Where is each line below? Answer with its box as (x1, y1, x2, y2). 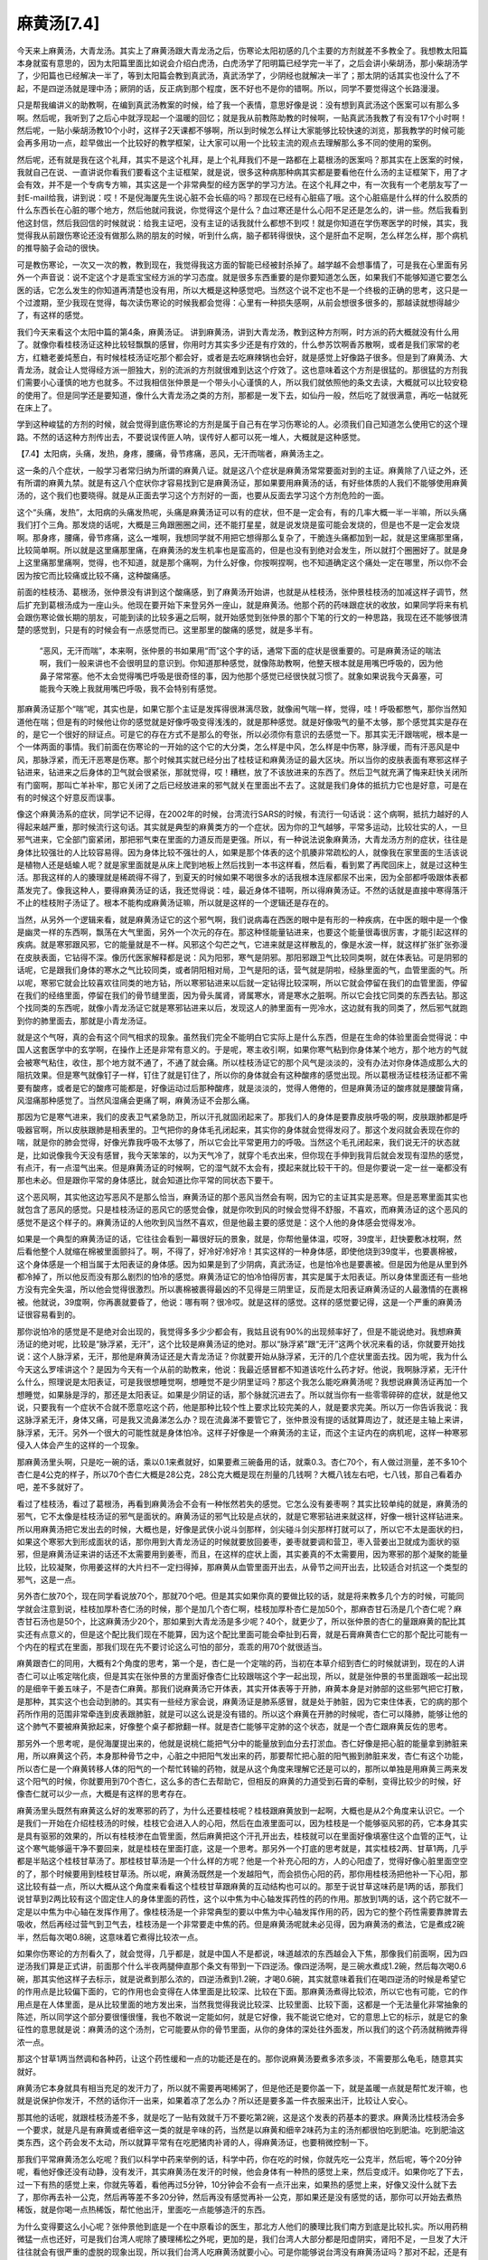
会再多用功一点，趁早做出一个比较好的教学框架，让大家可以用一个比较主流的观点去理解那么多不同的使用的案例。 (16, 137, 436, 148)
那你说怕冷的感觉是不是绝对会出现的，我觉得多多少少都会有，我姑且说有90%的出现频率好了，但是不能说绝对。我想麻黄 (16, 1325, 463, 1337)
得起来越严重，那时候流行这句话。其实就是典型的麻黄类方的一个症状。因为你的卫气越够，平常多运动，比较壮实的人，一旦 (16, 821, 468, 832)
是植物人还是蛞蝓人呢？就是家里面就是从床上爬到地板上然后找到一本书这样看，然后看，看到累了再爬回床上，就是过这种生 (16, 859, 468, 870)
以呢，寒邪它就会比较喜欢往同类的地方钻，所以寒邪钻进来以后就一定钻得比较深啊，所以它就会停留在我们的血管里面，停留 (16, 977, 468, 988)
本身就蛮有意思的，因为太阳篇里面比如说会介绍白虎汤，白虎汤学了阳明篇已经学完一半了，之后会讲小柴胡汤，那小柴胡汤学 (16, 57, 468, 68)
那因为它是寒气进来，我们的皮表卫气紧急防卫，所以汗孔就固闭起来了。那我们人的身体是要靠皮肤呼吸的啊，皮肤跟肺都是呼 (16, 1112, 468, 1123)
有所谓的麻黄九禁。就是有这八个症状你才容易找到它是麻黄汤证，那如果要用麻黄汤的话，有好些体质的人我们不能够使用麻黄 (16, 477, 468, 488)
